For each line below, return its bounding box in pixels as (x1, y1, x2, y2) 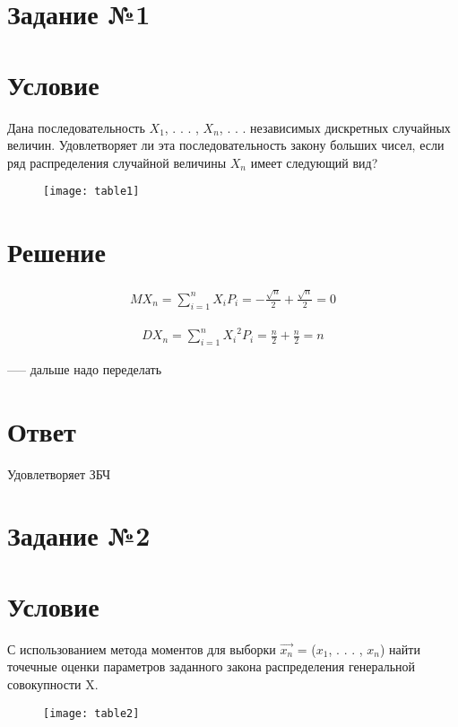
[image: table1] (43, 185, 140, 198)
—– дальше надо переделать (7, 359, 162, 378)
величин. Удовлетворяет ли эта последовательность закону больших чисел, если (7, 136, 445, 154)
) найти (380, 639, 420, 658)
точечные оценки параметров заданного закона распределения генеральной (7, 657, 416, 676)
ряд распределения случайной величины (7, 153, 227, 171)
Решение (7, 233, 106, 270)
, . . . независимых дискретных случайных (219, 118, 451, 136)
